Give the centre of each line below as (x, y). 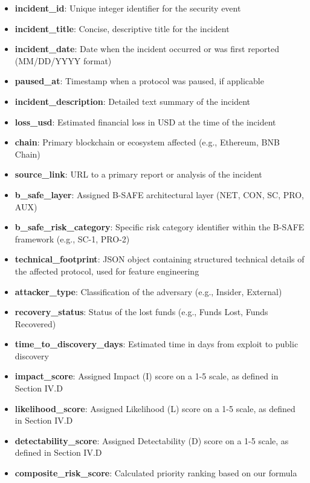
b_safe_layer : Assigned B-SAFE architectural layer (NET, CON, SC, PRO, (159, 194)
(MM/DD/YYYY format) (63, 60)
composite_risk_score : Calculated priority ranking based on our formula (156, 473)
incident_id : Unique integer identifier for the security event (128, 8)
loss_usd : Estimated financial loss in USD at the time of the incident (145, 122)
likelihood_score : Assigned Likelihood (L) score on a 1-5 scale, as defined (155, 408)
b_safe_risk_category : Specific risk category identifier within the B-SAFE (160, 227)
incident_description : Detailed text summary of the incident (133, 101)
